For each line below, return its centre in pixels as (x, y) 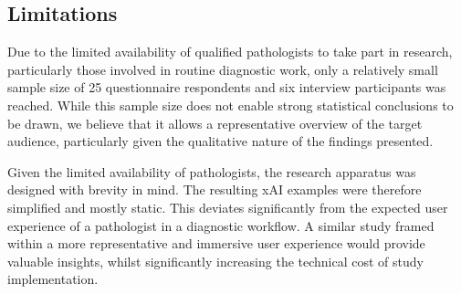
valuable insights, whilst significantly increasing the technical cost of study (215, 261)
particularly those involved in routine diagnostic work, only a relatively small (223, 69)
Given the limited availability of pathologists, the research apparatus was (212, 171)
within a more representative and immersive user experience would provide (216, 243)
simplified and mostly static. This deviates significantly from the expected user (228, 207)
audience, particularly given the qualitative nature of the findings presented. (220, 141)
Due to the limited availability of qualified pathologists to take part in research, (230, 52)
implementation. (53, 279)
